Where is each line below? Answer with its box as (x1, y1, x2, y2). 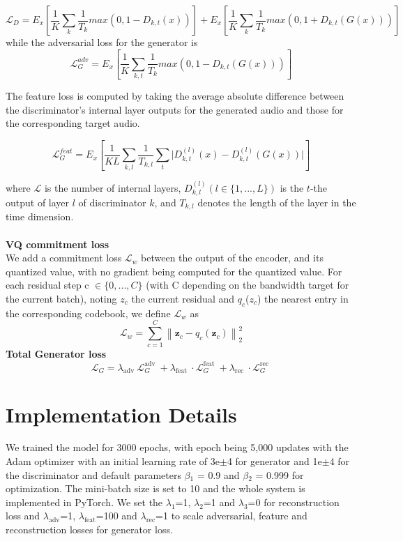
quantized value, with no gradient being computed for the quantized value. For (6, 264, 342, 278)
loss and (6, 508, 40, 523)
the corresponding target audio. (6, 116, 140, 130)
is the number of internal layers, (44, 180, 181, 195)
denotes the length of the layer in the (197, 195, 356, 209)
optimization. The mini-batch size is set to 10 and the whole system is (6, 481, 305, 496)
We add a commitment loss (6, 250, 122, 265)
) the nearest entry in (257, 291, 349, 305)
